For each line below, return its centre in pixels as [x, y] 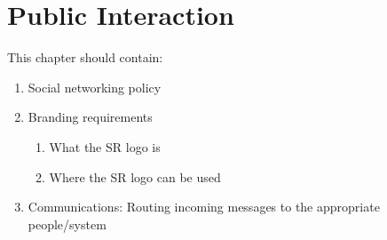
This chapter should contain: [85, 57]
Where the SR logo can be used [135, 176]
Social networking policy [95, 87]
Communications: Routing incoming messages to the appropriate [204, 207]
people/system [67, 224]
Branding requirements [90, 117]
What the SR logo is [105, 146]
